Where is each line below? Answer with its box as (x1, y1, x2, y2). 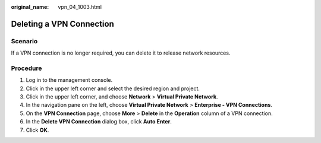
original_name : (11, 4, 49, 10)
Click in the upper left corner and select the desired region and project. (26, 85, 200, 92)
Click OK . (26, 126, 49, 134)
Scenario (11, 37, 38, 45)
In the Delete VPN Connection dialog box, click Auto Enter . (26, 118, 172, 125)
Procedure (11, 64, 42, 72)
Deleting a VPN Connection (11, 18, 114, 29)
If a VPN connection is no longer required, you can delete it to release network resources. (11, 49, 231, 56)
